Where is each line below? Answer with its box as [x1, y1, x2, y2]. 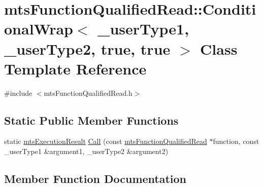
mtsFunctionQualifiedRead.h [44, 87, 133, 98]
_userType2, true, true [4, 38, 171, 59]
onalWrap [4, 18, 73, 39]
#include [4, 87, 32, 98]
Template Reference [4, 58, 147, 79]
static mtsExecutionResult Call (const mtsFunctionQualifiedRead [4, 136, 207, 146]
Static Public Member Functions [4, 112, 179, 128]
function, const [213, 136, 259, 146]
